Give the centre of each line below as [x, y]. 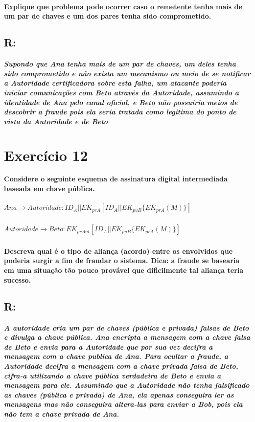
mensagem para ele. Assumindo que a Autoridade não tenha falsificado [127, 385]
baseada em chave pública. [49, 188]
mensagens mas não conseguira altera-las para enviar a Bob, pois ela [123, 404]
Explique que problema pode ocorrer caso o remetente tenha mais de [123, 6]
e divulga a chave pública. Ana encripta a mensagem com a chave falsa [127, 337]
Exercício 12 [46, 155]
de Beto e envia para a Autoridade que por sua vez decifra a [108, 346]
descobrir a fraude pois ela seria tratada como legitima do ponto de [120, 112]
